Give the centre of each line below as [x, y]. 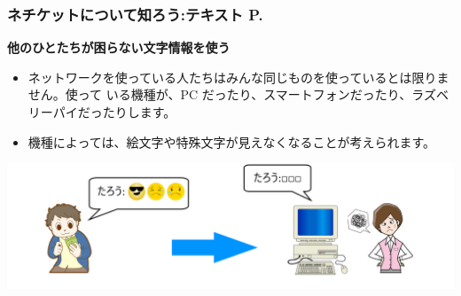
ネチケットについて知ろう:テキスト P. [135, 14]
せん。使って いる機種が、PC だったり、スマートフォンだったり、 [220, 94]
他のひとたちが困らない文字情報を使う [119, 47]
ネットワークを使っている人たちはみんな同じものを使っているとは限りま [238, 77]
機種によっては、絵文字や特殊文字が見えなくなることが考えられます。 [231, 141]
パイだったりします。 [114, 112]
